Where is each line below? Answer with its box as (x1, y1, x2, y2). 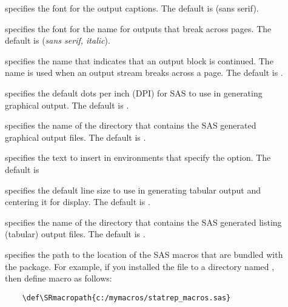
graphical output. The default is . (5, 98, 129, 111)
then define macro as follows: (5, 272, 112, 285)
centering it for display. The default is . (5, 195, 150, 208)
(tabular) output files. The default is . (5, 228, 146, 240)
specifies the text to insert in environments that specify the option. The (5, 151, 271, 164)
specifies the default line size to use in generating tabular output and (5, 183, 261, 196)
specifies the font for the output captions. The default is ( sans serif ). (5, 2, 259, 14)
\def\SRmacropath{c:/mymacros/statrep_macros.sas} (22, 293, 231, 302)
